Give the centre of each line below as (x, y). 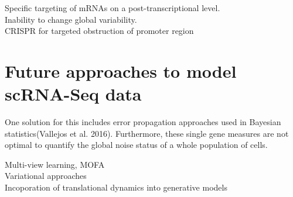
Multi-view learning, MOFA (55, 164)
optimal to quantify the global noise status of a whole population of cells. (136, 145)
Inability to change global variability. (71, 19)
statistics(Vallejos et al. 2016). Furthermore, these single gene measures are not (147, 133)
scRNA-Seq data (73, 94)
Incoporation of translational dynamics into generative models (116, 187)
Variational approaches (46, 176)
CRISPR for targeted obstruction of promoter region (99, 31)
